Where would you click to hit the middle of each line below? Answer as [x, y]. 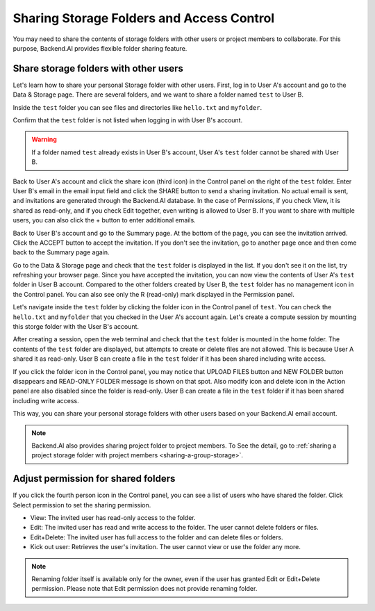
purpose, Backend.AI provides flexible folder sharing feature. [100, 48]
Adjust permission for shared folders [94, 479]
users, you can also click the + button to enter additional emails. [104, 220]
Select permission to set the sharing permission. [82, 505]
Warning [44, 140]
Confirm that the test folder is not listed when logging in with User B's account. [128, 120]
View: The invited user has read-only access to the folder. [113, 518]
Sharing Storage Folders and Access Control [143, 18]
